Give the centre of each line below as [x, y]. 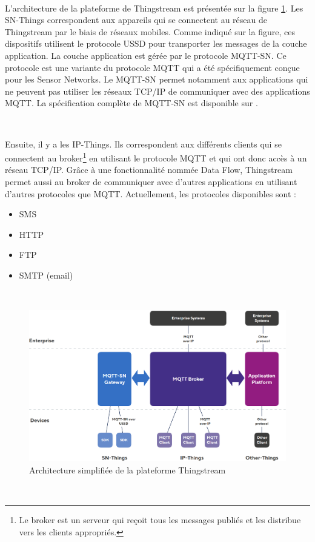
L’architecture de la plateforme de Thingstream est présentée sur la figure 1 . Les [154, 8]
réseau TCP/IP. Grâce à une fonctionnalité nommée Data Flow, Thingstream [149, 170]
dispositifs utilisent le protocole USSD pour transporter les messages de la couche [156, 43]
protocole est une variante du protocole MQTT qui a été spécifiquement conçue [152, 67]
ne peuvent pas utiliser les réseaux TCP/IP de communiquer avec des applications [157, 91]
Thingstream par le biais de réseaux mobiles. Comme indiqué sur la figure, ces [150, 31]
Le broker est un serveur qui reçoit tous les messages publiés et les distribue [160, 520]
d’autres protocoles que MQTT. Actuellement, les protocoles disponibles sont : [151, 193]
